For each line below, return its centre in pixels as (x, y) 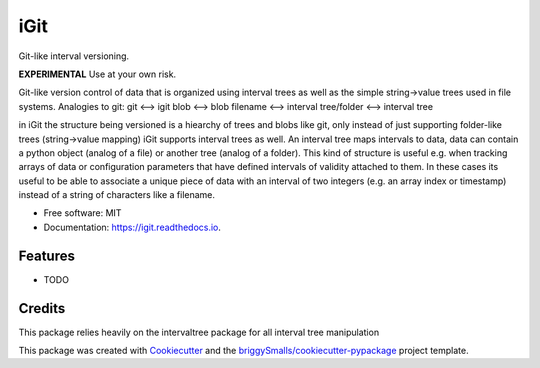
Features (46, 255)
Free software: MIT (82, 213)
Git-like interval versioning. (74, 56)
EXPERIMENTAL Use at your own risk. (97, 74)
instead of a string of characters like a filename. (116, 195)
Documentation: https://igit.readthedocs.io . (132, 227)
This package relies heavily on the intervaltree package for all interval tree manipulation (199, 332)
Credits (42, 308)
